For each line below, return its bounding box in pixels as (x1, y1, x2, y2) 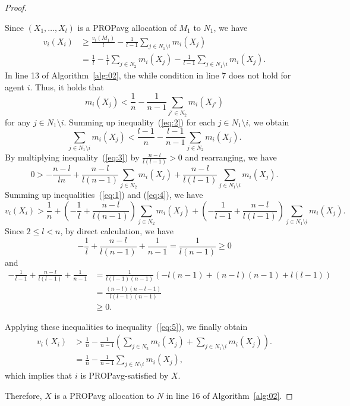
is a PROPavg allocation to (54, 389, 154, 401)
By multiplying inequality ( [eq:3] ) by (5, 150, 140, 163)
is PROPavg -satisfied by (80, 369, 169, 382)
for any (5, 115, 31, 128)
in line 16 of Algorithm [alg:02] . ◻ (166, 389, 293, 401)
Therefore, (5, 389, 42, 401)
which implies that (5, 369, 72, 382)
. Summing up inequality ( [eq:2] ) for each (64, 115, 215, 128)
